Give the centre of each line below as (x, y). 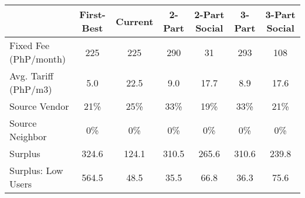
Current (135, 21)
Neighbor (28, 136)
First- (92, 14)
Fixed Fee (30, 45)
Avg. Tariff (31, 76)
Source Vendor (39, 106)
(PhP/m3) (31, 89)
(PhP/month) (38, 59)
